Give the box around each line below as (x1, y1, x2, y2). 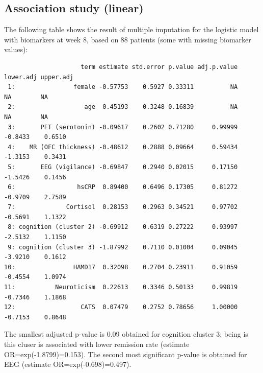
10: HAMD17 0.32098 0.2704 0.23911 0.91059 (4, 263, 238, 271)
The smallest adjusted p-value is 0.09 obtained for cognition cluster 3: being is (4, 329, 248, 339)
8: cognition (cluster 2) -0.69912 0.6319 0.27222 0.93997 (8, 223, 238, 231)
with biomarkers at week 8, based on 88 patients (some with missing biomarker (4, 34, 251, 44)
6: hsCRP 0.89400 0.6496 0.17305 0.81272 (8, 183, 238, 191)
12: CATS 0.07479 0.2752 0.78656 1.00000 (4, 304, 238, 311)
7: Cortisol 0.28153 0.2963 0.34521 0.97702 (8, 203, 238, 211)
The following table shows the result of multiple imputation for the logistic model (4, 24, 259, 35)
